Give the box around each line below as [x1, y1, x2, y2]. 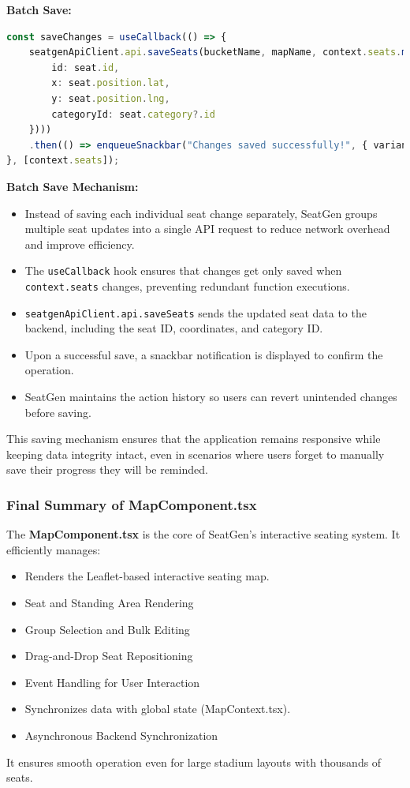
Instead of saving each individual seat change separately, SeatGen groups [24, 205, 378, 221]
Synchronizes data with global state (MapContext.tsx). [24, 700, 291, 717]
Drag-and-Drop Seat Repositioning [24, 647, 193, 664]
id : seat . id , [51, 62, 120, 73]
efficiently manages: [6, 541, 101, 557]
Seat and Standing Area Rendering [24, 595, 194, 611]
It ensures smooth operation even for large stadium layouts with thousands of [6, 753, 382, 770]
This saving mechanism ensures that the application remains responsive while [6, 430, 381, 447]
